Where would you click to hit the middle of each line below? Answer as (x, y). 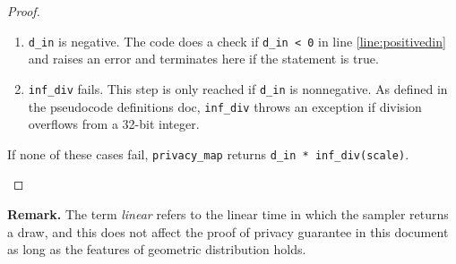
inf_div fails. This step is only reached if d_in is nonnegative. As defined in (238, 88)
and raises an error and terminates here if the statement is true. (203, 59)
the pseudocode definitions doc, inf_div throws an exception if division (225, 106)
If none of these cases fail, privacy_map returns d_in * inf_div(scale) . (208, 153)
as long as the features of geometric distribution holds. (157, 249)
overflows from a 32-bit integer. (114, 124)
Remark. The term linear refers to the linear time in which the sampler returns (228, 214)
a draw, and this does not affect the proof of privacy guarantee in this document (228, 231)
